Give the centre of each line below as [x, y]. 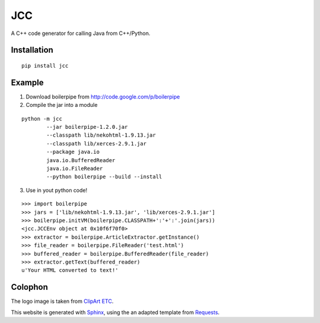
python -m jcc [42, 118]
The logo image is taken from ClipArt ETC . [62, 301]
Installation [32, 50]
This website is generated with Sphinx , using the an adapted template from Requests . [115, 312]
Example [27, 82]
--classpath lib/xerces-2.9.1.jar [97, 143]
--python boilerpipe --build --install [104, 177]
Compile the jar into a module [62, 105]
